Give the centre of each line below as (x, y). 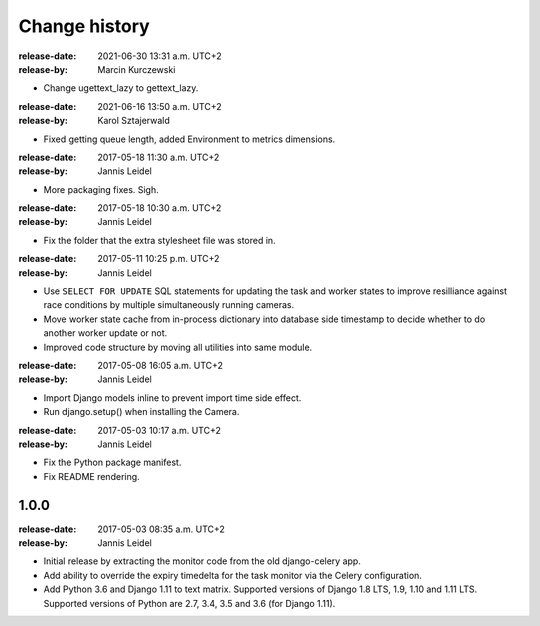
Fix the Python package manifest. (112, 462)
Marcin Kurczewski (136, 69)
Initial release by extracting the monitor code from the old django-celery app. (202, 561)
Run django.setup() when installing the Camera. (141, 412)
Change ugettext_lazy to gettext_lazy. (121, 88)
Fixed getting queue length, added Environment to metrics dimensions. (189, 139)
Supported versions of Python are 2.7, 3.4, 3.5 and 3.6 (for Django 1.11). (189, 603)
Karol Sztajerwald (133, 121)
